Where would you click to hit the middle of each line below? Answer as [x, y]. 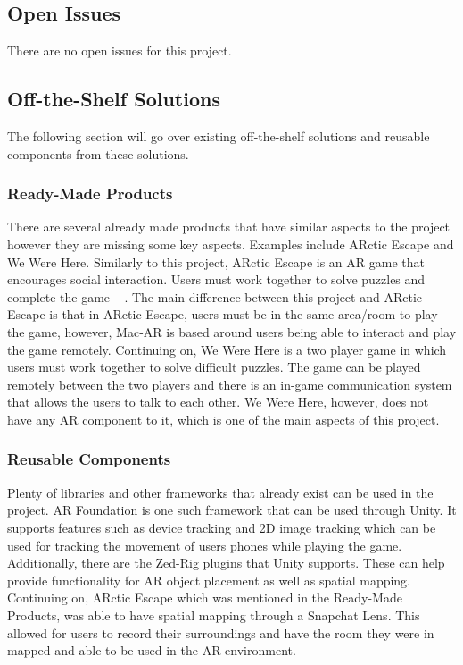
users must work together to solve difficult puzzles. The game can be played [214, 367]
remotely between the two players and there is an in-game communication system [230, 384]
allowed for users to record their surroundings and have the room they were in [221, 632]
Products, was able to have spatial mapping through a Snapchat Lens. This [214, 614]
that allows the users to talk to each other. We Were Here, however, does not [218, 402]
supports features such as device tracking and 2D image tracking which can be [222, 527]
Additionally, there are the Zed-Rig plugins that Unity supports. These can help [226, 563]
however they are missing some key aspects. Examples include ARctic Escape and [231, 244]
